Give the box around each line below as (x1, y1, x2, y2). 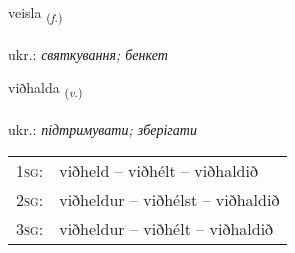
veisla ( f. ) (8, 2, 63, 25)
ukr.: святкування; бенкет (8, 43, 168, 64)
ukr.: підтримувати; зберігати (8, 119, 197, 140)
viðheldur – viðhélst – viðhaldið (59, 187, 280, 211)
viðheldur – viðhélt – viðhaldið (59, 216, 274, 240)
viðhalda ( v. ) (8, 77, 83, 101)
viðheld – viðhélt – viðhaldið (59, 158, 258, 182)
